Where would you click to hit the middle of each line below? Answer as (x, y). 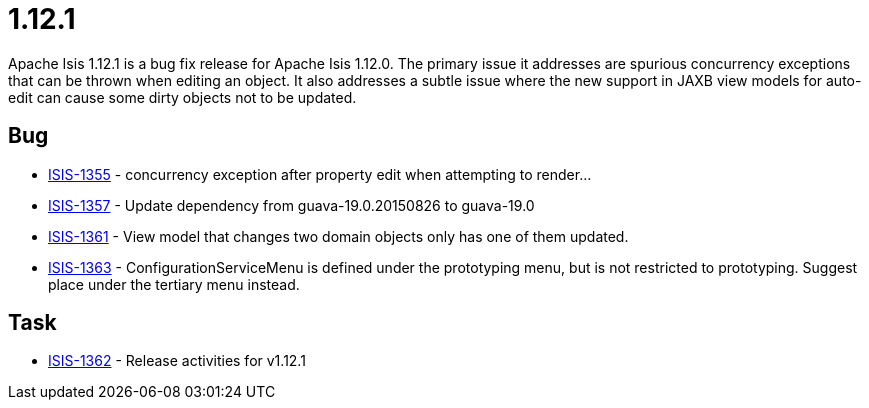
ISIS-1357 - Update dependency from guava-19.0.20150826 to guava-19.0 (291, 205)
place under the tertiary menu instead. (174, 284)
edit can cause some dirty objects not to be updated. (182, 97)
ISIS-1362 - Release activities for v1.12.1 (177, 361)
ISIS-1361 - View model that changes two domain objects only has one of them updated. (338, 236)
